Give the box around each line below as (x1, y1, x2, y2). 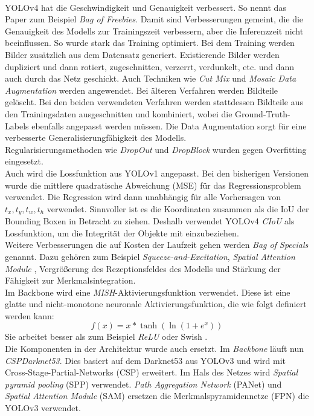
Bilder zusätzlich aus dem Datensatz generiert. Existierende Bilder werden (5, 48, 280, 60)
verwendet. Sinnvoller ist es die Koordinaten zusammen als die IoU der (46, 202, 309, 215)
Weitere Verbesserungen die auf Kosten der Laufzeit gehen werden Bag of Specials (5, 238, 309, 251)
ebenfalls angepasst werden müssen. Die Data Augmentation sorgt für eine (31, 119, 307, 132)
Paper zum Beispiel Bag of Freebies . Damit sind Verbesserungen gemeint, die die (5, 13, 304, 25)
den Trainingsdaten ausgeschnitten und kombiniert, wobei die (5, 107, 232, 120)
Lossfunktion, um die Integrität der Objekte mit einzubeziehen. (5, 226, 239, 239)
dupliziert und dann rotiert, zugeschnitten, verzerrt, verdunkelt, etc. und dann (5, 60, 295, 73)
